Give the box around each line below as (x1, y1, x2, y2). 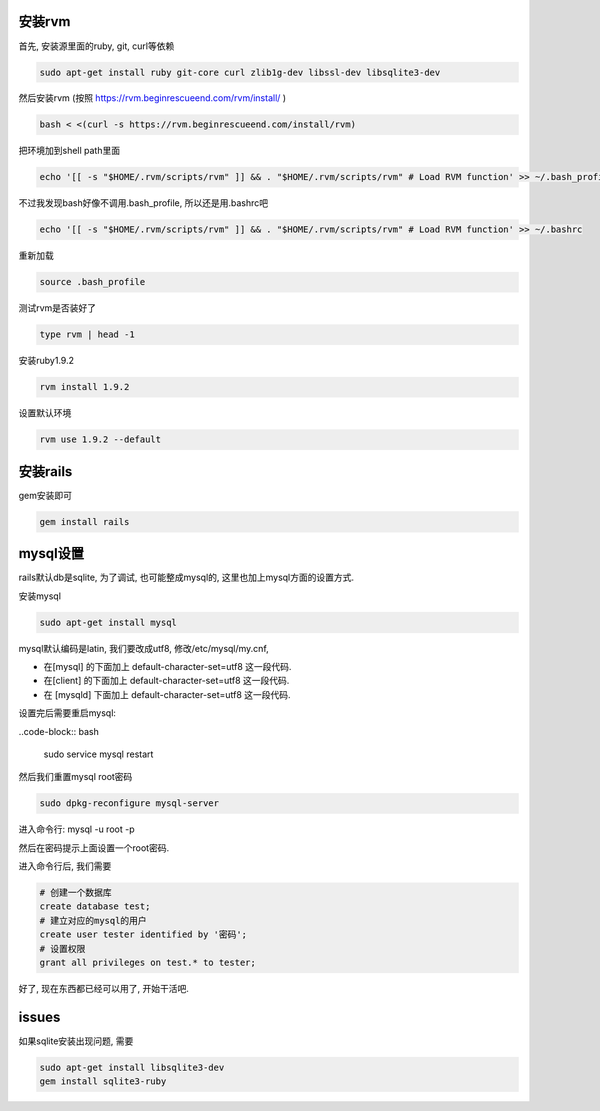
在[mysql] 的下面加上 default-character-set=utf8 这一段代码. (43, 661, 292, 673)
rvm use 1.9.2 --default (39, 434, 162, 445)
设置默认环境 (18, 407, 72, 419)
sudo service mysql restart (43, 748, 154, 760)
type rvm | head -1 (39, 329, 135, 340)
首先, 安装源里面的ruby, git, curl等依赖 (18, 40, 175, 52)
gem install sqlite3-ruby (39, 1076, 167, 1087)
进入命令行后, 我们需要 (18, 860, 112, 872)
